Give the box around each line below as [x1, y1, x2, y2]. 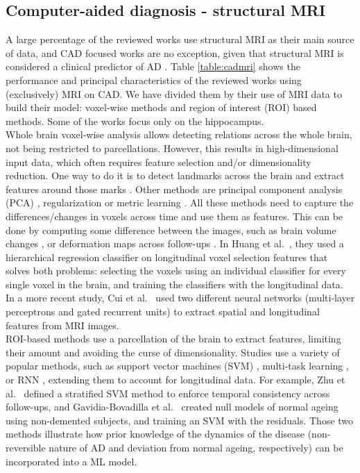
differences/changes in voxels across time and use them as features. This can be [6, 208, 343, 223]
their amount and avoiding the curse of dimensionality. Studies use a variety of [6, 345, 340, 359]
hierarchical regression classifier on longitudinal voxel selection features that [6, 249, 328, 264]
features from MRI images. [6, 317, 119, 332]
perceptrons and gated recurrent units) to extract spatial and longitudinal [6, 304, 320, 319]
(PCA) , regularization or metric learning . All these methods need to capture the [6, 195, 354, 210]
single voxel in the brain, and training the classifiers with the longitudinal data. [6, 276, 343, 291]
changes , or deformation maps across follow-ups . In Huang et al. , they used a [6, 236, 344, 251]
